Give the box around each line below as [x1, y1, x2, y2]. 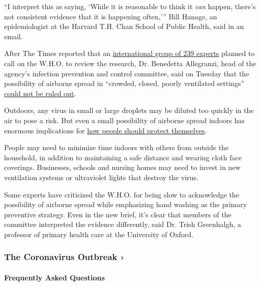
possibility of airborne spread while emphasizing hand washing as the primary [4, 199, 247, 210]
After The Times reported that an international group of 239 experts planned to [4, 48, 255, 59]
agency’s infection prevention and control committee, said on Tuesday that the [4, 68, 249, 78]
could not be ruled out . [4, 88, 76, 98]
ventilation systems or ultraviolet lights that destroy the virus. [4, 171, 198, 182]
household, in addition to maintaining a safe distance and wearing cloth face [4, 152, 242, 162]
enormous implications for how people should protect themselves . [4, 125, 207, 135]
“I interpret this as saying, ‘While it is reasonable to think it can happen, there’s [4, 1, 256, 11]
